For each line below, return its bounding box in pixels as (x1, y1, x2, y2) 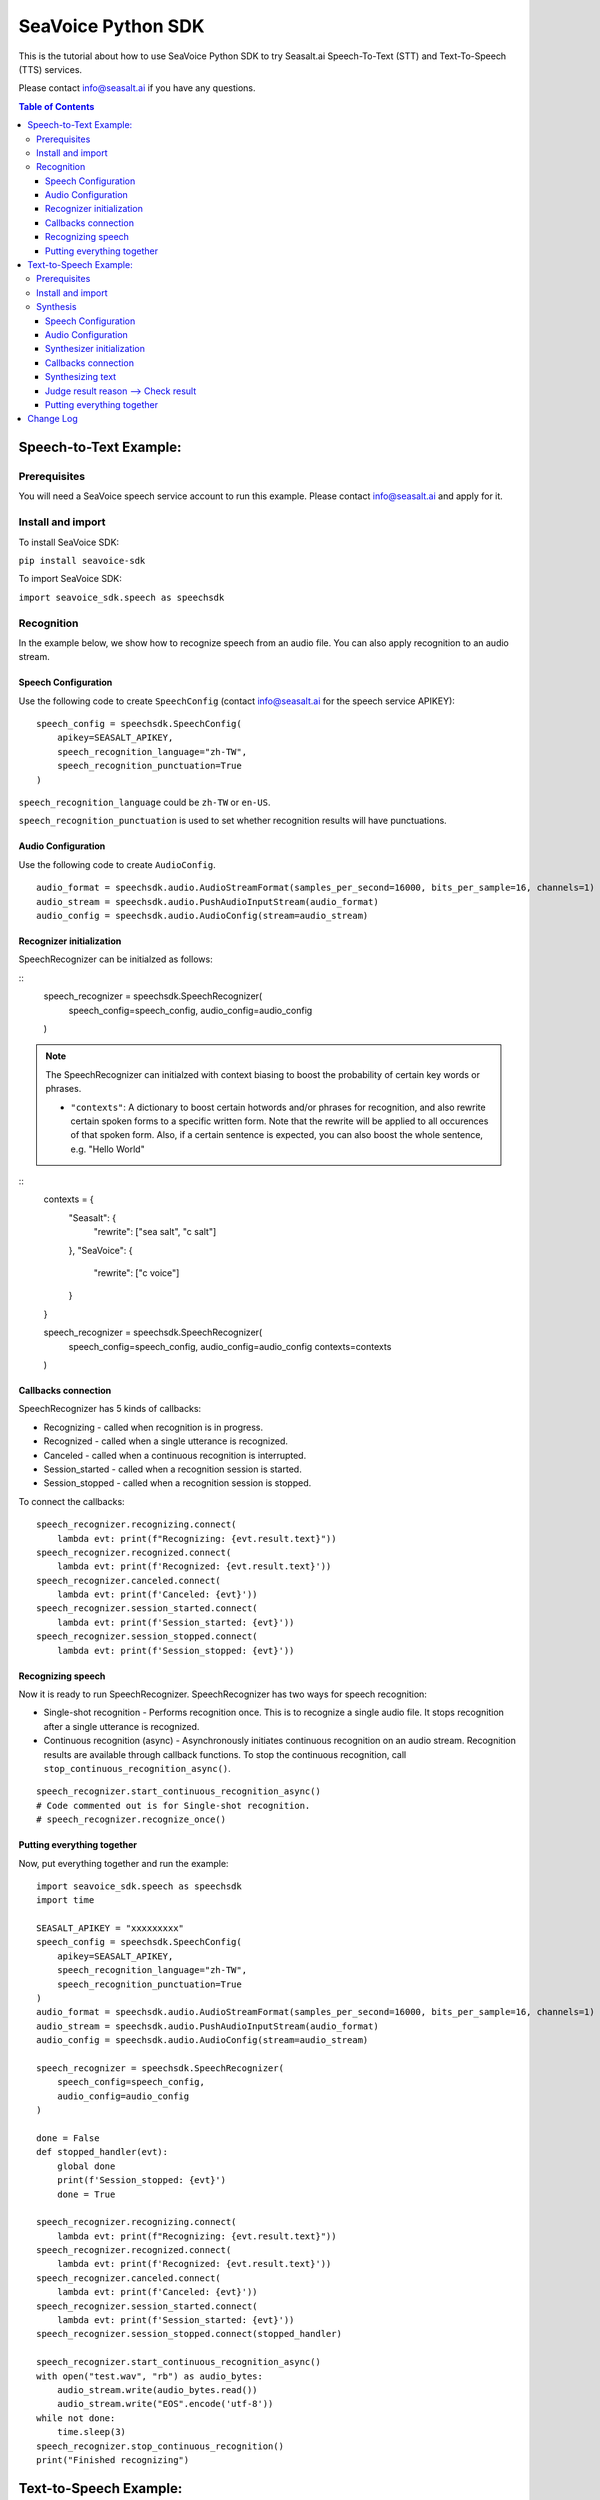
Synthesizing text (45, 371, 117, 383)
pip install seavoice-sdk (18, 555, 146, 566)
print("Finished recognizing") (36, 2454, 190, 2465)
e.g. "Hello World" (70, 1143, 145, 1155)
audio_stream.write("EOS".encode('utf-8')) (56, 2398, 274, 2410)
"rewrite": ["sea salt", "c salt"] (93, 1226, 217, 1238)
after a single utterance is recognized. (43, 1720, 200, 1732)
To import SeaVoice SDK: (18, 573, 122, 585)
